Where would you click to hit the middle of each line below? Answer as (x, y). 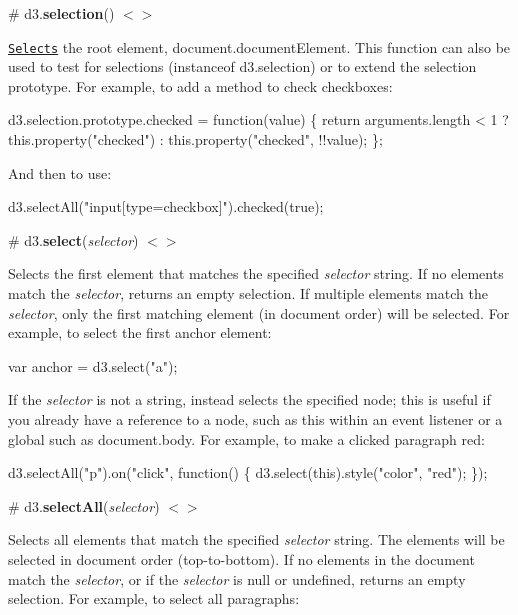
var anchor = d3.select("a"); (93, 365)
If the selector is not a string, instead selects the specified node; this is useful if (249, 399)
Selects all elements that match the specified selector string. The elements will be (256, 539)
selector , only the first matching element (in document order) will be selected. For (259, 312)
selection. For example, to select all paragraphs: (154, 598)
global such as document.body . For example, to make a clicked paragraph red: (246, 438)
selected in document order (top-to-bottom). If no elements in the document (241, 558)
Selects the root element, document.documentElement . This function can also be (259, 46)
